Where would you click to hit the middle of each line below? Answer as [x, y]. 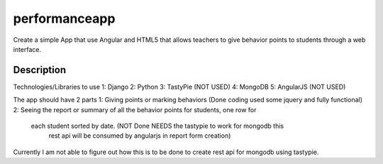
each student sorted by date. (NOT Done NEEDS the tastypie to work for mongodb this [157, 126]
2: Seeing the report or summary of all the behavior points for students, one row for [135, 109]
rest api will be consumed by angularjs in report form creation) [140, 136]
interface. [27, 49]
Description [40, 70]
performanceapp [64, 18]
